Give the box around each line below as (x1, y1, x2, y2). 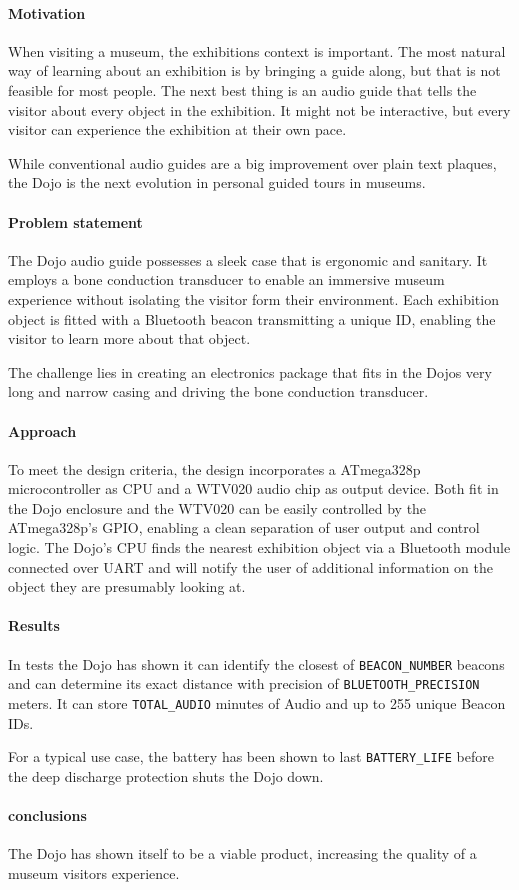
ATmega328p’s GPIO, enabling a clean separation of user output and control (8, 517, 480, 538)
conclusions (8, 805, 87, 826)
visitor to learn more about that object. (8, 328, 251, 349)
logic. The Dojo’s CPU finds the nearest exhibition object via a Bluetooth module (8, 537, 511, 558)
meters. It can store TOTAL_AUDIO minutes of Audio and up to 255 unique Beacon (8, 692, 506, 713)
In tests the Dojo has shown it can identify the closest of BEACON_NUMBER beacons (8, 653, 505, 674)
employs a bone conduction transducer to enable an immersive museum (8, 269, 445, 290)
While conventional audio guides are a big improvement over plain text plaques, (8, 152, 497, 173)
